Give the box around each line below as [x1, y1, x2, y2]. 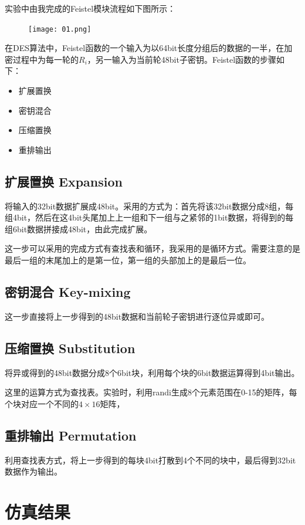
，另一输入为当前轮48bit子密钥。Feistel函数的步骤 [87, 53, 277, 65]
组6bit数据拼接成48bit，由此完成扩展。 [5, 222, 152, 235]
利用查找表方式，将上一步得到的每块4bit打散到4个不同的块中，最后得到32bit [5, 453, 296, 466]
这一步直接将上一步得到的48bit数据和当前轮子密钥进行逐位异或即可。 [5, 310, 270, 322]
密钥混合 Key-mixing [5, 282, 131, 300]
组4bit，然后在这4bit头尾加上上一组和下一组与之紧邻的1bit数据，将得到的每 [5, 211, 294, 223]
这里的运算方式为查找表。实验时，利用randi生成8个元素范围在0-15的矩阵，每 [5, 386, 297, 398]
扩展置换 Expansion [5, 172, 123, 190]
